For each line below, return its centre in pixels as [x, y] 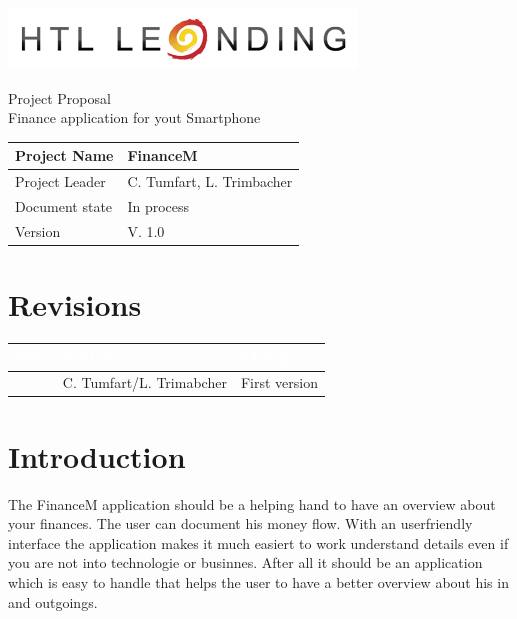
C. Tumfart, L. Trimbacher [210, 181]
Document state [64, 205]
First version [279, 382]
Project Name [64, 155]
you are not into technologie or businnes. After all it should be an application [245, 562]
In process [158, 205]
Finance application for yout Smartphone [134, 117]
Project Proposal [59, 97]
